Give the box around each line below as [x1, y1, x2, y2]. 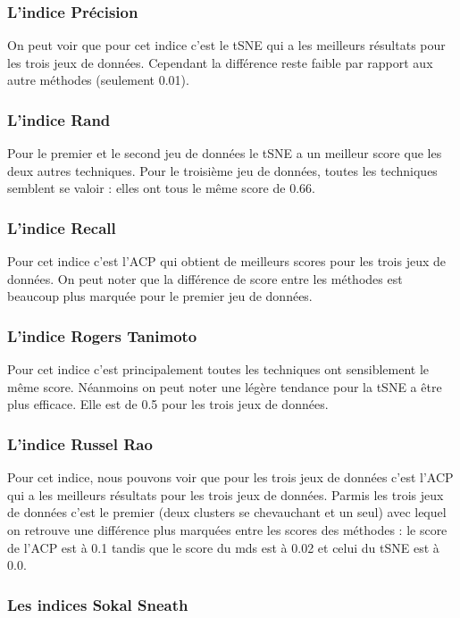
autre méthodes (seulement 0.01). [7, 71, 189, 89]
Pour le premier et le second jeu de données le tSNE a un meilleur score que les [7, 144, 442, 163]
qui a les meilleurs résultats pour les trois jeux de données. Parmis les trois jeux [7, 485, 444, 504]
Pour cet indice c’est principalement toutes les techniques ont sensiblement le [7, 360, 430, 379]
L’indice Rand [7, 108, 111, 130]
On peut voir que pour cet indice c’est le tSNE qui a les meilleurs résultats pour [7, 36, 446, 54]
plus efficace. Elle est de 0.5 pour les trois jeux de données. [7, 395, 329, 413]
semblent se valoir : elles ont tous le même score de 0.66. [7, 179, 315, 197]
